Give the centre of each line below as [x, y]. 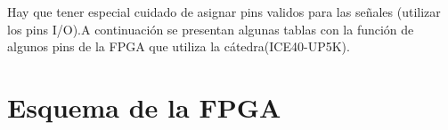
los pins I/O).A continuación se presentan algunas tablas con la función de [211, 29]
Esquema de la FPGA [144, 107]
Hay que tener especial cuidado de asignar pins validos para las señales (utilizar [224, 11]
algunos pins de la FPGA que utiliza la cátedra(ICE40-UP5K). [179, 46]
